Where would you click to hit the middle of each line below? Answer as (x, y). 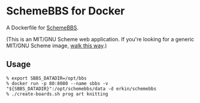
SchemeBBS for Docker (66, 11)
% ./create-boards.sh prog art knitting (57, 94)
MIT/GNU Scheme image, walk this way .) (57, 46)
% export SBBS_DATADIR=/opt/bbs (46, 78)
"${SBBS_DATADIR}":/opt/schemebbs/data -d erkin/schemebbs (81, 89)
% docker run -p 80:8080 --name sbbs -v (57, 83)
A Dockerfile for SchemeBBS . (43, 28)
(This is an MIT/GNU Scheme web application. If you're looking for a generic (100, 39)
